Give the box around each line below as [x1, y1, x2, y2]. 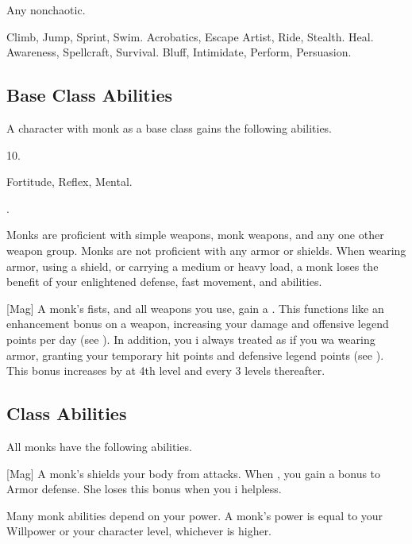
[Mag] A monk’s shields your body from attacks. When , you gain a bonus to [6, 465, 381, 481]
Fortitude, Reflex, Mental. [6, 173, 133, 190]
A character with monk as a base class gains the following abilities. [6, 119, 333, 136]
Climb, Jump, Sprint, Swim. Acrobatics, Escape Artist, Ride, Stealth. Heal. [6, 28, 374, 44]
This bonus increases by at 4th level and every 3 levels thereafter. [6, 362, 325, 379]
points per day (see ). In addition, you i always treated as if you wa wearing [6, 330, 375, 347]
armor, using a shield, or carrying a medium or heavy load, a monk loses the [6, 257, 379, 274]
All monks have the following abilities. [6, 438, 192, 454]
